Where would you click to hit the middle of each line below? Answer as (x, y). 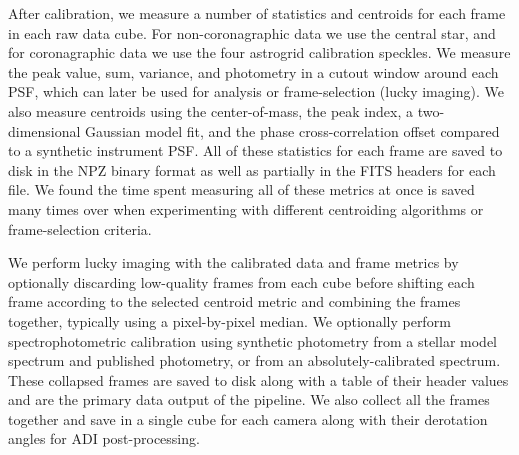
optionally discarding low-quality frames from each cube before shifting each (241, 281)
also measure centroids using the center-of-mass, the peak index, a (210, 110)
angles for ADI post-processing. (104, 438)
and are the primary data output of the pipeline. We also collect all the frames (249, 399)
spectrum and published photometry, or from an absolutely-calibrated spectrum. (254, 360)
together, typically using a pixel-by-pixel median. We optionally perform (229, 320)
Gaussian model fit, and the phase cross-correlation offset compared (292, 130)
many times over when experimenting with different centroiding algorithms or (246, 208)
